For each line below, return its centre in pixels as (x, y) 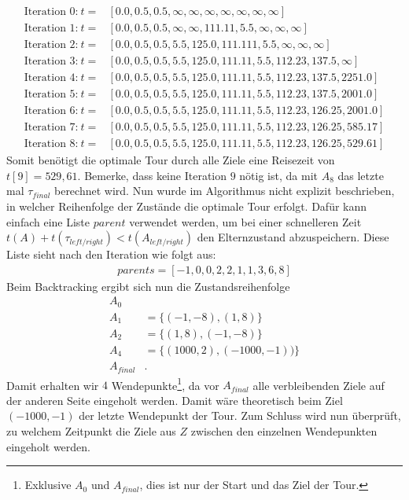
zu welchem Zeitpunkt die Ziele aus (91, 430)
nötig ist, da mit (278, 175)
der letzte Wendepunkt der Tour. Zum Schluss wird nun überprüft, (240, 415)
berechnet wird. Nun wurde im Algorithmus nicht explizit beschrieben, (224, 191)
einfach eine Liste (48, 221)
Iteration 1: (51, 29)
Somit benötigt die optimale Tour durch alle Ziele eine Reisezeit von (171, 160)
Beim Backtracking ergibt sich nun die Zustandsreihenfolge (148, 286)
